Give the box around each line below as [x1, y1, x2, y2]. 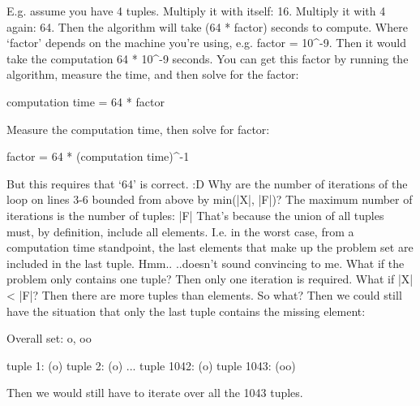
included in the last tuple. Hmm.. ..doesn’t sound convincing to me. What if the [6, 254, 405, 271]
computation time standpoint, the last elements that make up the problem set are [6, 239, 414, 256]
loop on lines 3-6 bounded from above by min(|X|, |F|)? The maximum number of [6, 191, 413, 208]
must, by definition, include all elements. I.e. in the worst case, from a [6, 222, 354, 240]
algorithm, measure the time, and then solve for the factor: [6, 66, 299, 83]
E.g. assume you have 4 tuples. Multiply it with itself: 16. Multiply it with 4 [6, 2, 386, 19]
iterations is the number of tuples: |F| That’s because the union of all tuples [6, 206, 384, 223]
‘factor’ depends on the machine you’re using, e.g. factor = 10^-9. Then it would [6, 34, 407, 51]
